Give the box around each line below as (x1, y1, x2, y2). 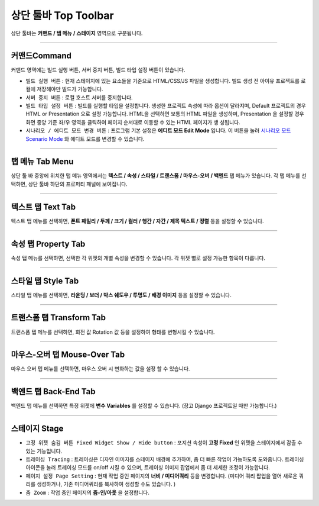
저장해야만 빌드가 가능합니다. (36, 86, 103, 93)
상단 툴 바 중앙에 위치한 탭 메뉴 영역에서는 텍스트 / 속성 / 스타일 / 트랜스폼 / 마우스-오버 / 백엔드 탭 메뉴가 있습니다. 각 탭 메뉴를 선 (11, 172, 307, 179)
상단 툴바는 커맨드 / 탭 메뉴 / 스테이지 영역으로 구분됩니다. (11, 30, 143, 37)
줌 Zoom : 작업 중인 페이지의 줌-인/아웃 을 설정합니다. (25, 489, 150, 496)
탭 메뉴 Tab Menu (11, 157, 74, 167)
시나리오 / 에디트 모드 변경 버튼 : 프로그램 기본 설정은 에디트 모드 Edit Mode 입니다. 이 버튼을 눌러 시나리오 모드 (25, 127, 291, 134)
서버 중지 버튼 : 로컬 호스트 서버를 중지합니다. (25, 94, 133, 101)
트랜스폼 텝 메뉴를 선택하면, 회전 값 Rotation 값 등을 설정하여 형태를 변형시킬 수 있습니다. (11, 328, 215, 336)
